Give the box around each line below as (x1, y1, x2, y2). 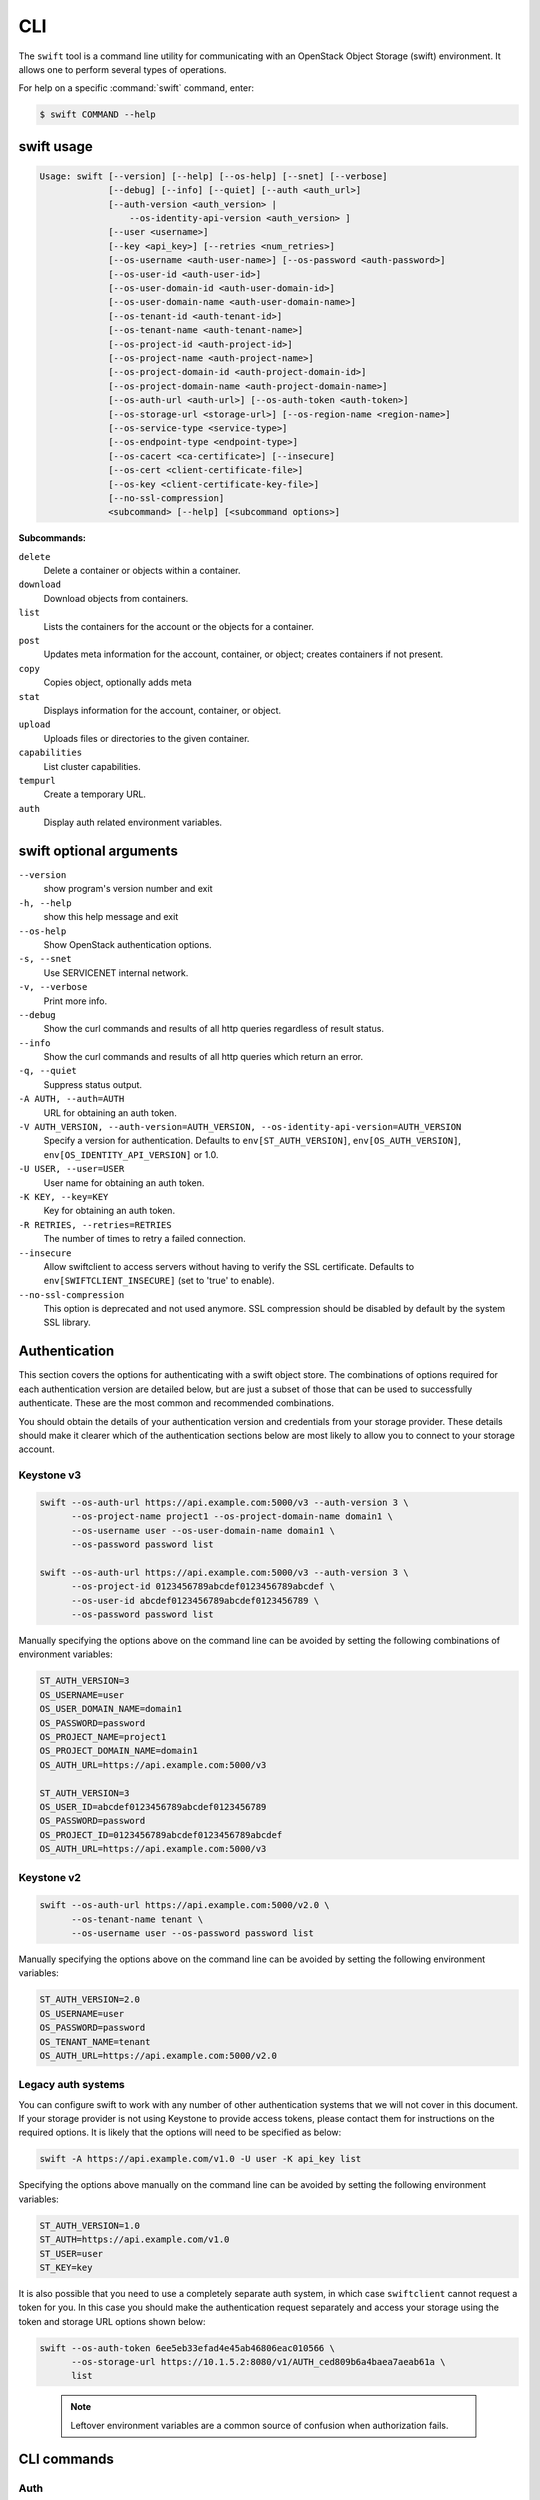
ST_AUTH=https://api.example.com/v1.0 (39, 2234, 230, 2245)
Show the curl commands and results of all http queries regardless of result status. (43, 1023, 385, 1035)
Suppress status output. (43, 1078, 143, 1090)
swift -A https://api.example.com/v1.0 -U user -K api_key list (39, 2153, 362, 2165)
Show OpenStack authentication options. (43, 938, 212, 950)
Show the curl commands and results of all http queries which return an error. (43, 1051, 364, 1063)
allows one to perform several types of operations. (18, 63, 227, 75)
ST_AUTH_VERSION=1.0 (39, 2220, 140, 2231)
